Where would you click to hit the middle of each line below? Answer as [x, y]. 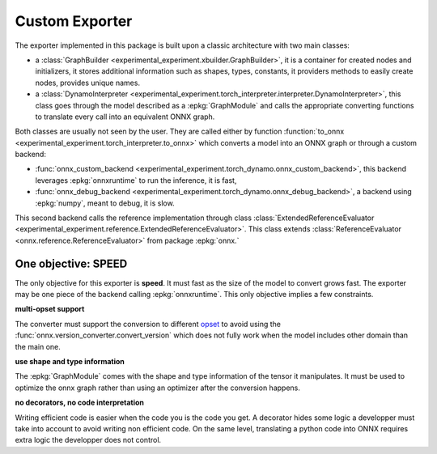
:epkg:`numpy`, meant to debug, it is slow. [105, 203]
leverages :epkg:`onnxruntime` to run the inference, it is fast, [136, 180]
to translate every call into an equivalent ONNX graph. [125, 117]
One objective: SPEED [71, 263]
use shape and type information [70, 362]
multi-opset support [50, 309]
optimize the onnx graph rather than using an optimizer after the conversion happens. [158, 388]
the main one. [38, 346]
